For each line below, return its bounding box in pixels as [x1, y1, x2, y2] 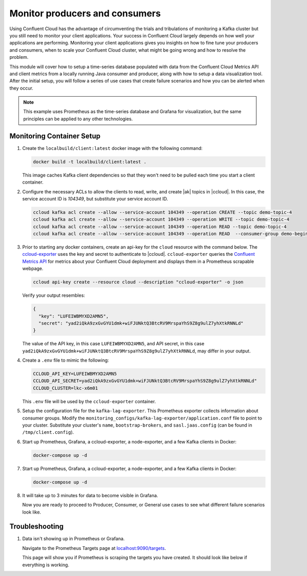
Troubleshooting [9, 522, 64, 531]
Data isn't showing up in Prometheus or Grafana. [22, 536, 125, 542]
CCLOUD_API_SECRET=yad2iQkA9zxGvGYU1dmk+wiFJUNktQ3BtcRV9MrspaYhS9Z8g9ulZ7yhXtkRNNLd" [33, 378, 257, 384]
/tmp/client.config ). [22, 429, 74, 435]
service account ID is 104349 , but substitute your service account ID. [22, 195, 168, 202]
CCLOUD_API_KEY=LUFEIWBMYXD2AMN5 [33, 371, 117, 377]
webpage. [22, 265, 43, 272]
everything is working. [22, 562, 70, 568]
